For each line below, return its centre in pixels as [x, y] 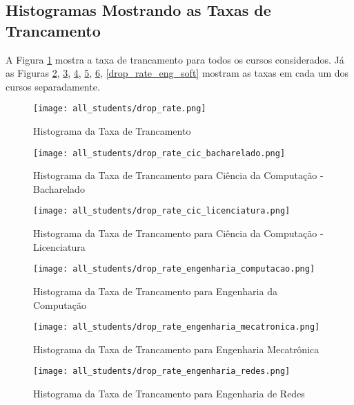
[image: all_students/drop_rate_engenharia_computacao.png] [174, 269]
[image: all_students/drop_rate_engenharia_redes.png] [162, 371]
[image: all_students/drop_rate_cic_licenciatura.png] [162, 211]
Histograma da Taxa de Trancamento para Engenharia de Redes [169, 394]
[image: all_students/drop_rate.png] [120, 109]
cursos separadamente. [53, 86]
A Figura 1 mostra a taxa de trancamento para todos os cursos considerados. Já [175, 59]
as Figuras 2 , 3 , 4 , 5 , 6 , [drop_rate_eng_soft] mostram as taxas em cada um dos [177, 73]
